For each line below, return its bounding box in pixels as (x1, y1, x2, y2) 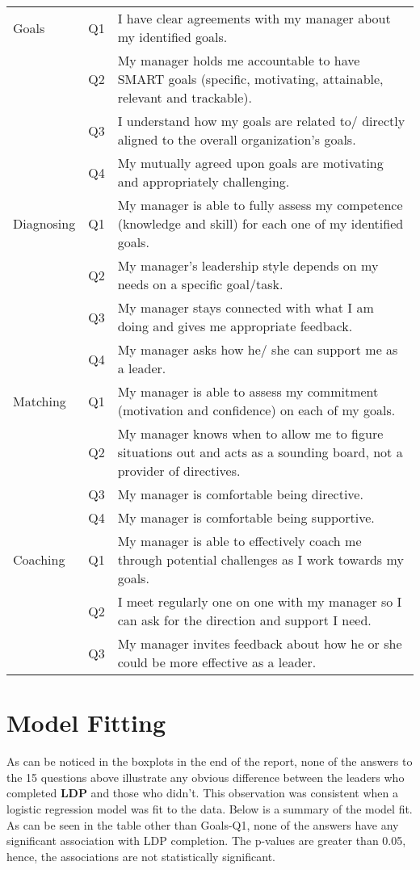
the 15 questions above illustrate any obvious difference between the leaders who (6, 768, 405, 785)
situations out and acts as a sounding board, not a (117, 443, 403, 461)
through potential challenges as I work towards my (117, 550, 404, 569)
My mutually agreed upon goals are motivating (117, 153, 384, 172)
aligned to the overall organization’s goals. (117, 130, 356, 149)
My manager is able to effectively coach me (117, 532, 362, 550)
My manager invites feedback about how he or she (117, 634, 402, 653)
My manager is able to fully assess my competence (117, 195, 403, 214)
